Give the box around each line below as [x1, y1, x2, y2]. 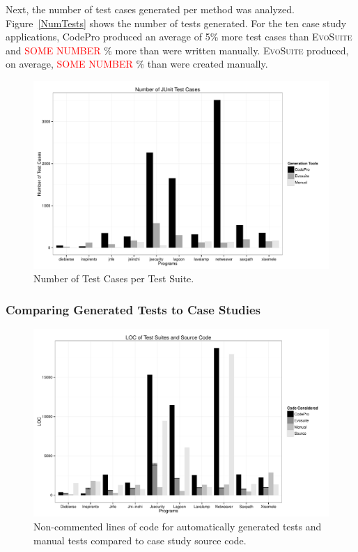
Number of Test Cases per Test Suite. [33, 271, 194, 286]
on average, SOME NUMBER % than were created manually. [6, 56, 268, 71]
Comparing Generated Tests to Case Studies [6, 300, 260, 318]
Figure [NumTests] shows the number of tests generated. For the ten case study [6, 15, 347, 30]
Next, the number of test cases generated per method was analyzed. [6, 2, 295, 16]
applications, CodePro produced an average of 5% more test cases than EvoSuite [6, 29, 352, 44]
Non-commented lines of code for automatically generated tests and [33, 519, 322, 534]
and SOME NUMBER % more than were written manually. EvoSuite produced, [6, 43, 349, 57]
